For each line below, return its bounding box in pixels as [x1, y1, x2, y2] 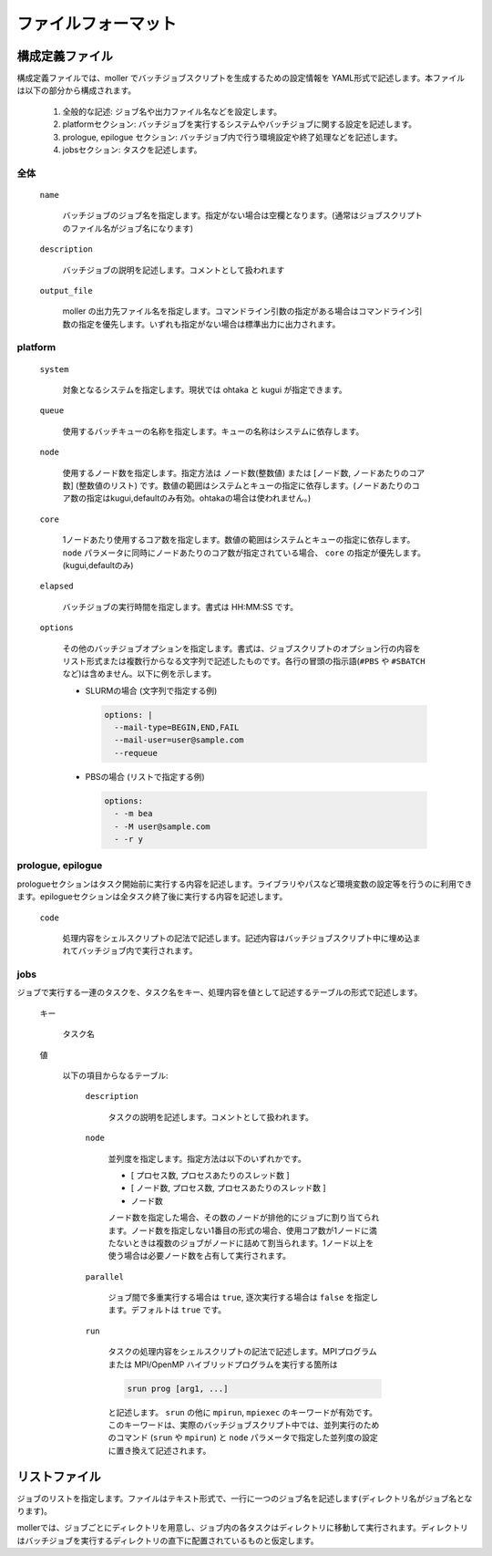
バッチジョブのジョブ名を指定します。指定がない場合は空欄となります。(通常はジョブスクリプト [62, 210, 423, 221]
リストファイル [16, 1468, 101, 1484]
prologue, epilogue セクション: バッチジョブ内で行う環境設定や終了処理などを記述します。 [62, 131, 403, 142]
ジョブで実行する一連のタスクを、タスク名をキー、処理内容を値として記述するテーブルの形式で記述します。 [16, 987, 423, 998]
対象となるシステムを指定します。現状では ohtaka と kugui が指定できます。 [62, 384, 348, 396]
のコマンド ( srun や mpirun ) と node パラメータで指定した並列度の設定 [108, 1432, 378, 1443]
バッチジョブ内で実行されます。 [77, 945, 198, 957]
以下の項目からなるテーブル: [62, 1070, 169, 1081]
